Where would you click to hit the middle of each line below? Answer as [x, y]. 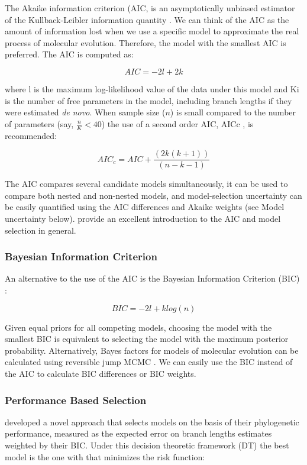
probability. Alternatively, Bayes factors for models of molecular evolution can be [152, 350]
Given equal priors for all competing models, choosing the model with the [138, 327]
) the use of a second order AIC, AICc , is [177, 123]
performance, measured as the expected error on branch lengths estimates [138, 433]
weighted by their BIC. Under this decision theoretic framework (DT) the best [147, 445]
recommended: [31, 135]
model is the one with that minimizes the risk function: [105, 456]
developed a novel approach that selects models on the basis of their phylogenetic [152, 422]
